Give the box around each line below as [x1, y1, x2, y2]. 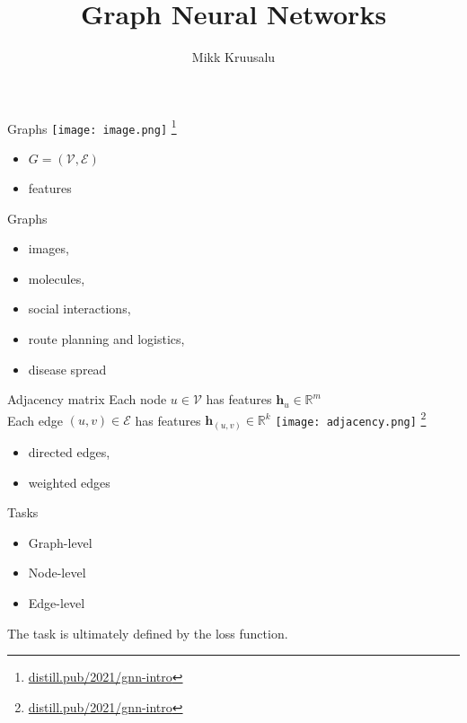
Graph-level [28, 533, 93, 551]
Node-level [28, 563, 86, 582]
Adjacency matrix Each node [7, 390, 167, 409]
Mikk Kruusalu [191, 48, 276, 66]
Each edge [7, 410, 64, 429]
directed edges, [28, 442, 110, 461]
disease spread [28, 359, 107, 378]
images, [28, 239, 69, 258]
